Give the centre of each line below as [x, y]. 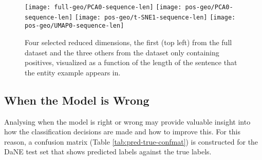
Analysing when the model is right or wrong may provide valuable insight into [127, 121]
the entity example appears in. [73, 72]
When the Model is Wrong [77, 100]
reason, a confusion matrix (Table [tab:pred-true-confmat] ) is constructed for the [131, 141]
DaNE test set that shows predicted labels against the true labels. [108, 152]
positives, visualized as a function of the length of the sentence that [131, 62]
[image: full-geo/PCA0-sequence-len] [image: [103, 7]
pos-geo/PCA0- [209, 7]
